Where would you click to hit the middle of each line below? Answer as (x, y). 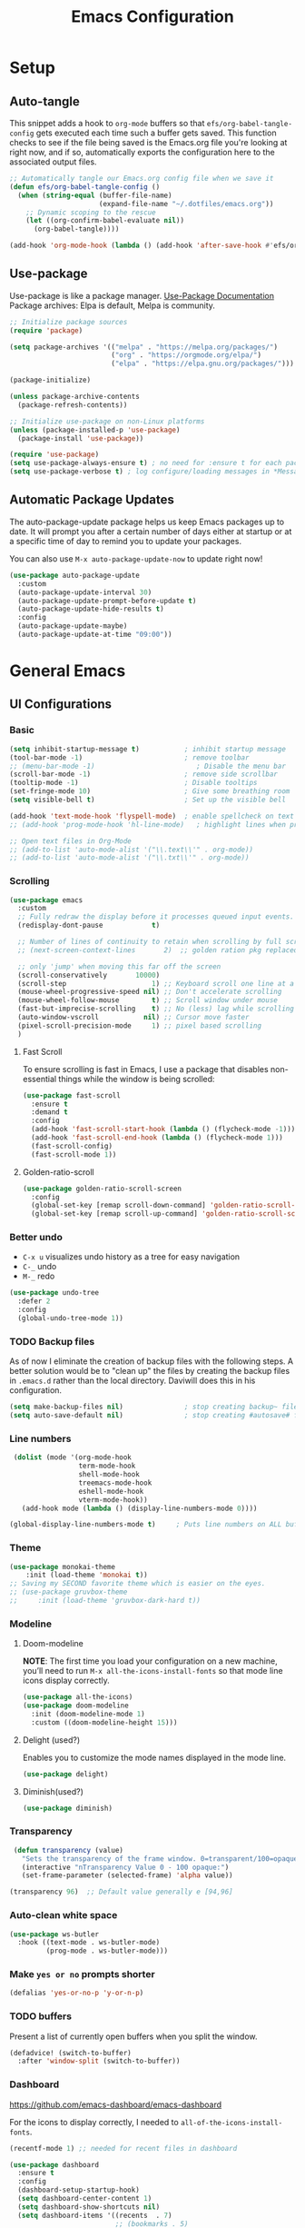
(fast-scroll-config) (72, 1146)
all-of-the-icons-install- (231, 2123)
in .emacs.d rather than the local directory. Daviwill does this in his (133, 1381)
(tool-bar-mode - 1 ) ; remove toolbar (129, 757)
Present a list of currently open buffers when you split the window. (133, 2036)
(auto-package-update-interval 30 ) (85, 592)
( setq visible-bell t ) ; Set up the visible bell (148, 800)
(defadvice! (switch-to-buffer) (70, 2053)
